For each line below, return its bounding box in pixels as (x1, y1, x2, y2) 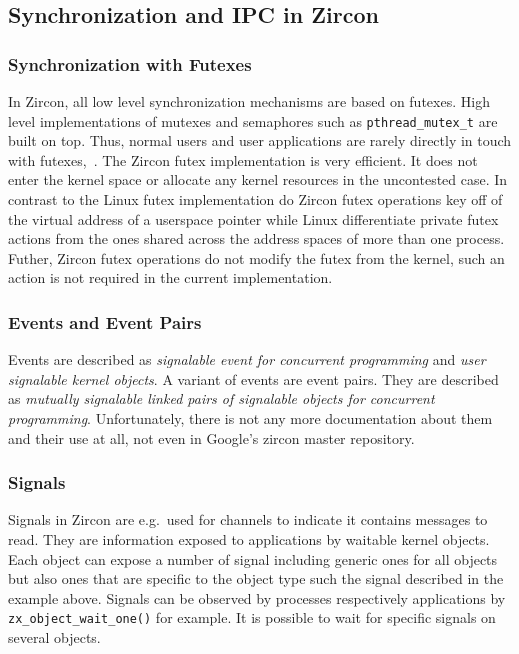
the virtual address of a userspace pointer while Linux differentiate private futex (8, 208, 499, 229)
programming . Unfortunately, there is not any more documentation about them (8, 408, 493, 428)
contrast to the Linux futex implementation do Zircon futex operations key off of (8, 189, 503, 210)
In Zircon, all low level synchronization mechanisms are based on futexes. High (8, 91, 490, 111)
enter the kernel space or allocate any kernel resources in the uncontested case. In (8, 169, 508, 190)
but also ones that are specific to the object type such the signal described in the (8, 568, 504, 589)
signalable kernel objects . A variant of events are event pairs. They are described (8, 368, 499, 389)
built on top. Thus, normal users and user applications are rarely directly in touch (8, 130, 512, 151)
